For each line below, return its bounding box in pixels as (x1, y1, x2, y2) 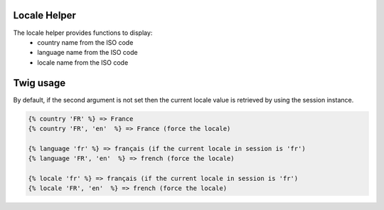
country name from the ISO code (37, 38, 134, 46)
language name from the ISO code (37, 48, 138, 57)
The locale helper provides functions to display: (13, 28, 153, 37)
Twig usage (13, 77, 66, 89)
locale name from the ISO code (37, 58, 129, 67)
